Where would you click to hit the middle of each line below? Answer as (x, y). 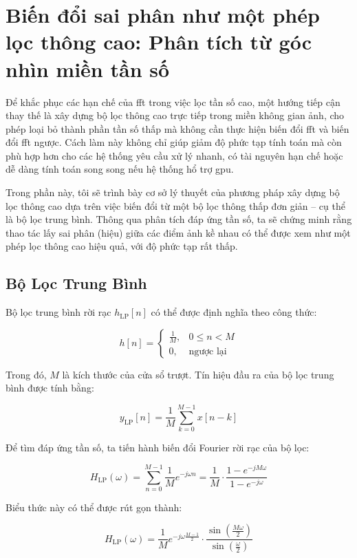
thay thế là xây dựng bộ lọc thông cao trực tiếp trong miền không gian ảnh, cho (175, 115)
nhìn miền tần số (88, 68)
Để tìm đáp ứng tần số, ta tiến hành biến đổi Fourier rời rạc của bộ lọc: (158, 448)
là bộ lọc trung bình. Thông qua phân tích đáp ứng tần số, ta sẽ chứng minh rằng (179, 219)
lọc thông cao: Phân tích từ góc (159, 42)
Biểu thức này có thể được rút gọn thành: (94, 507)
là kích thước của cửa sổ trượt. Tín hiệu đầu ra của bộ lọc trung (198, 374)
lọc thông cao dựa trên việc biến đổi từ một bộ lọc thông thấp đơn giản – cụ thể (175, 205)
